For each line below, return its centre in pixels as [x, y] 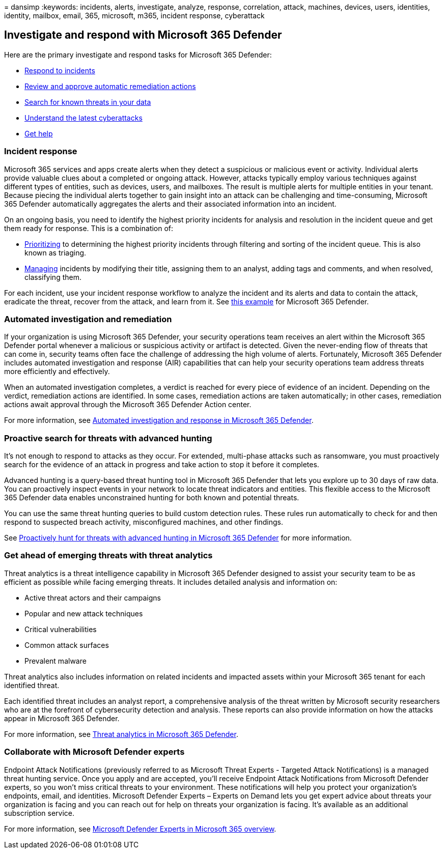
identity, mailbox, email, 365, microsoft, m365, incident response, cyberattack [134, 16]
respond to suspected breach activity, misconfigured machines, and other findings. [144, 522]
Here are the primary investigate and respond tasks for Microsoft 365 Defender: [138, 54]
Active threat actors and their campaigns [93, 598]
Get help [39, 133]
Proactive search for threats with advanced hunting [108, 438]
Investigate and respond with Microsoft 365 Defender [143, 35]
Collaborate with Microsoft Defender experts [94, 752]
